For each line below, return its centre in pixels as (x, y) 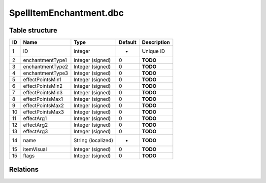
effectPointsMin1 (42, 80)
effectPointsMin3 (43, 93)
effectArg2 (35, 125)
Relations (24, 169)
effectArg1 (35, 118)
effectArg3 (35, 132)
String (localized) (93, 141)
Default (128, 42)
